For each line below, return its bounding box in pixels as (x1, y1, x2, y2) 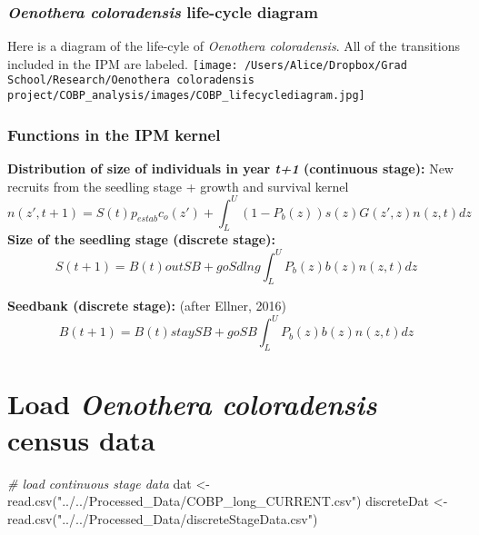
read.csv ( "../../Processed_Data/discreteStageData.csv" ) (7, 509, 318, 528)
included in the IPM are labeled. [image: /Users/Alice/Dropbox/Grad (7, 54, 407, 73)
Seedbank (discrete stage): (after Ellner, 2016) (7, 296, 287, 315)
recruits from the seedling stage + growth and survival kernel (7, 176, 349, 195)
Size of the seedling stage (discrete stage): (7, 230, 275, 249)
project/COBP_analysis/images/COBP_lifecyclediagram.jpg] (7, 89, 365, 103)
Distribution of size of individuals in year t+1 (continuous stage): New (7, 159, 454, 177)
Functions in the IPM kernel (7, 123, 221, 145)
